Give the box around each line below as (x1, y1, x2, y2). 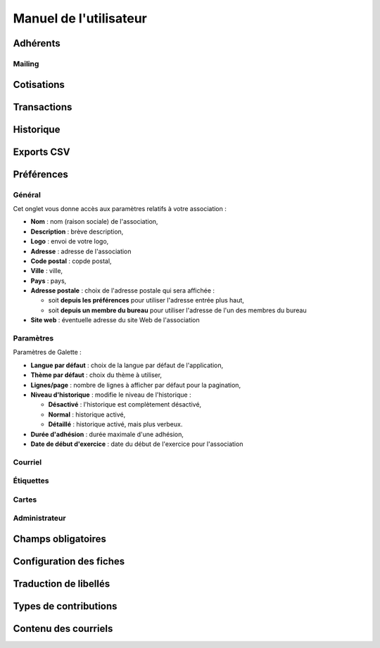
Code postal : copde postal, (30, 257, 112, 265)
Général (13, 190, 42, 200)
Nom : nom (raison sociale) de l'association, (30, 217, 158, 226)
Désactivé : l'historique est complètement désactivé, (48, 400, 202, 409)
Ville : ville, (30, 267, 63, 275)
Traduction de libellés (13, 578, 110, 590)
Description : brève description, (30, 227, 124, 236)
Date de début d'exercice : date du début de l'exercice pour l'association (30, 440, 243, 448)
